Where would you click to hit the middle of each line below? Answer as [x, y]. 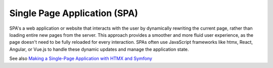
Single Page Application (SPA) [74, 13]
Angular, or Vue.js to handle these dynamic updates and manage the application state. [99, 49]
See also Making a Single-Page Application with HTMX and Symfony [81, 58]
